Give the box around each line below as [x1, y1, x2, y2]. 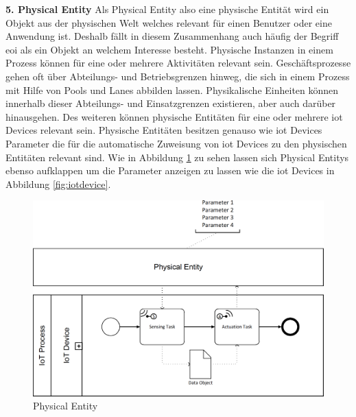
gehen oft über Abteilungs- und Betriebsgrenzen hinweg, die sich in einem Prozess [5, 69, 350, 83]
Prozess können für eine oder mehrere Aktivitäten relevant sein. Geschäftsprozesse [5, 56, 351, 70]
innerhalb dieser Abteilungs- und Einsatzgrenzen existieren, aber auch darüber [5, 96, 336, 110]
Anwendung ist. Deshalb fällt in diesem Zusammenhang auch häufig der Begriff [5, 29, 339, 43]
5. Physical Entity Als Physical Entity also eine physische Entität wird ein [5, 2, 329, 16]
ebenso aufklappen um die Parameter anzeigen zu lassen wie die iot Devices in [5, 163, 335, 178]
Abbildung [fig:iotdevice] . [5, 176, 111, 191]
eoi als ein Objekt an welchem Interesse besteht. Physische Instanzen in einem [5, 42, 333, 56]
